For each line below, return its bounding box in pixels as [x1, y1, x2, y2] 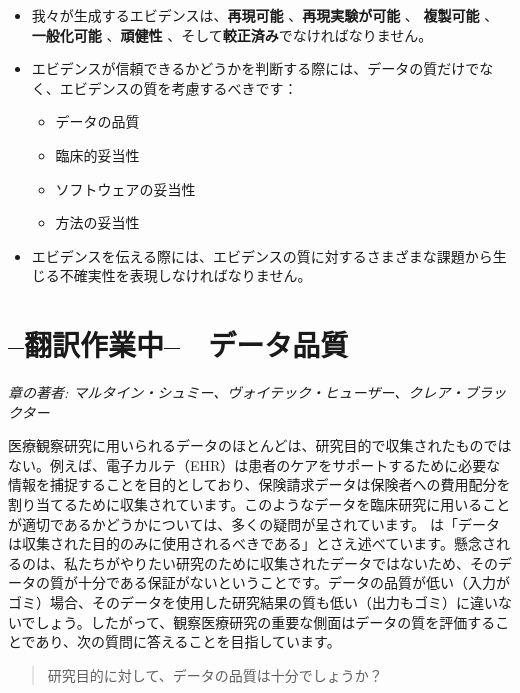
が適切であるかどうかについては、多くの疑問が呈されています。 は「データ [8, 513, 501, 534]
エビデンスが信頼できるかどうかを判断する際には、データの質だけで [31, 58, 480, 79]
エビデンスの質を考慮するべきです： [59, 77, 298, 98]
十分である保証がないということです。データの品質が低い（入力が [77, 572, 511, 593]
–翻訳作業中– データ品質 [8, 324, 349, 365]
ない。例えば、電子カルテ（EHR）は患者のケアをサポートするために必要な [8, 454, 501, 475]
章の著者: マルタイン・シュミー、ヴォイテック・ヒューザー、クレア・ [8, 382, 465, 403]
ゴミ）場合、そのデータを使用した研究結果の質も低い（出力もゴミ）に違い [8, 592, 498, 612]
